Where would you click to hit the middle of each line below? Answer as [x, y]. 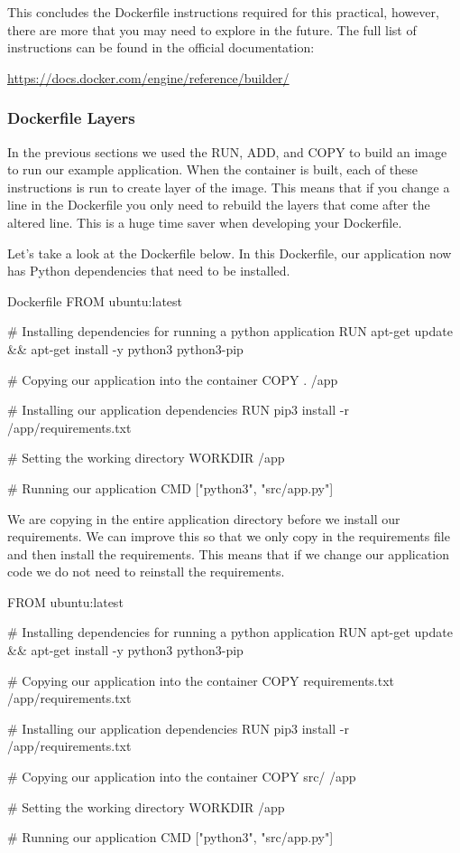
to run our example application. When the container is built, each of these [212, 169]
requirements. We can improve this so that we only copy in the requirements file [229, 536]
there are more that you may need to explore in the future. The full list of [212, 29]
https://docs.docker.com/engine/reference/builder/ [148, 77]
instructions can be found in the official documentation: [161, 47]
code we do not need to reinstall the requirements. [146, 572]
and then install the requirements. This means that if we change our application [229, 553]
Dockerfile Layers [71, 118]
